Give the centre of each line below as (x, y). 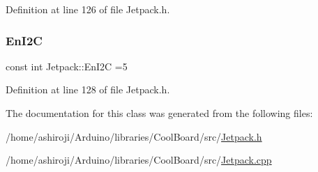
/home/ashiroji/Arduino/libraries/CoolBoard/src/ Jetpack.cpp (139, 160)
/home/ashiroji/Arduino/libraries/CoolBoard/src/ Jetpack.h (134, 136)
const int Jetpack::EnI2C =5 (67, 66)
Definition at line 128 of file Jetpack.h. (88, 89)
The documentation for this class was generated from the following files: (159, 113)
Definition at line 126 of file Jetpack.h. (88, 9)
